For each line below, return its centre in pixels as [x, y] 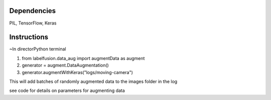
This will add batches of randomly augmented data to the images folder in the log [93, 81]
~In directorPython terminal [38, 49]
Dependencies [33, 11]
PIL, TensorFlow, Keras [33, 23]
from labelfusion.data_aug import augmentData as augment [83, 58]
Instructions [29, 37]
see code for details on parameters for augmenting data [67, 90]
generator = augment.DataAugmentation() [65, 65]
